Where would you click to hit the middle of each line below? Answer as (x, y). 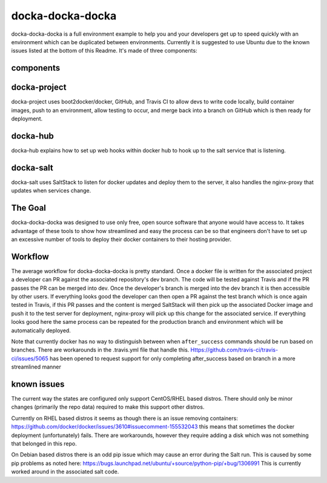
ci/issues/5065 (30, 358)
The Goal (29, 208)
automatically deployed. (41, 330)
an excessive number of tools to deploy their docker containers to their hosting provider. (121, 239)
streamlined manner (36, 367)
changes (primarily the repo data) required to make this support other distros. (108, 407)
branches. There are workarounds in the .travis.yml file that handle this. (100, 350)
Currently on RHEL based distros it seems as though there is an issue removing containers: (125, 418)
